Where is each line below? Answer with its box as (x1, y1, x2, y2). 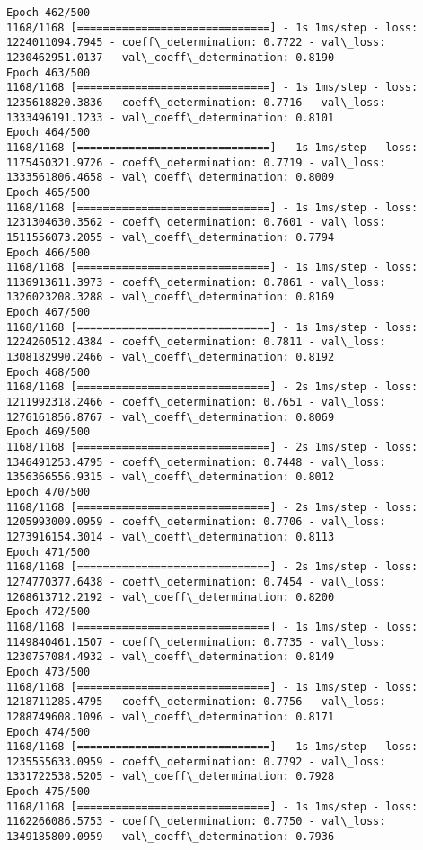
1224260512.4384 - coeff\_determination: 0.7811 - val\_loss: (6, 336, 386, 349)
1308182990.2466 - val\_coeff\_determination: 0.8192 (6, 351, 335, 364)
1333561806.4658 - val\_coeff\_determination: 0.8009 (6, 171, 335, 184)
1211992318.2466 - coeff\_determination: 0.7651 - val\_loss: (6, 396, 386, 409)
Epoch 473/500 (6, 665, 91, 678)
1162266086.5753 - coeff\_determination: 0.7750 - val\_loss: (6, 815, 386, 828)
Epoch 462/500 (6, 6, 91, 19)
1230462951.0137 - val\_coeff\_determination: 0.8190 (6, 50, 335, 64)
